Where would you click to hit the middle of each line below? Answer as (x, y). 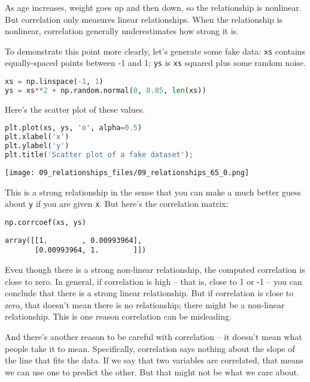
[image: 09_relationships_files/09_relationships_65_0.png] (127, 172)
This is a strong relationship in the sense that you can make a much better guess (153, 192)
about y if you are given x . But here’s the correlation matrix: (117, 204)
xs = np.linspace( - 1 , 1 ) (54, 82)
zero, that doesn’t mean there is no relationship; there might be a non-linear (145, 304)
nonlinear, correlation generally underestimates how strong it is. (122, 31)
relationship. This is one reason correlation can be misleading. (118, 316)
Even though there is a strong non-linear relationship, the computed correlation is (155, 270)
